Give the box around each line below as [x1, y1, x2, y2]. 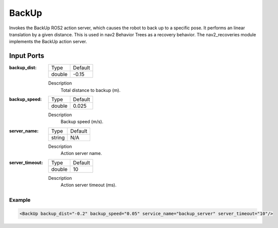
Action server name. [60, 151, 102, 156]
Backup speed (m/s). [60, 119, 104, 125]
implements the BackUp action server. [9, 39, 87, 45]
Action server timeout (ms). [60, 182, 116, 188]
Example [9, 196, 31, 203]
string [51, 134, 65, 141]
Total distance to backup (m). [60, 87, 121, 93]
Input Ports [9, 52, 45, 60]
